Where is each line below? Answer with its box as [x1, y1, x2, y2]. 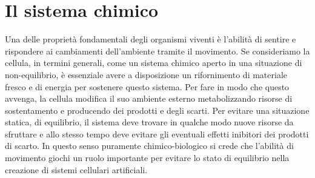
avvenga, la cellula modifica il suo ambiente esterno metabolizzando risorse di [5, 92, 293, 105]
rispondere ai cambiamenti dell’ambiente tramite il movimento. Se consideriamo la [5, 44, 310, 57]
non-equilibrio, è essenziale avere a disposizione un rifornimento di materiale [5, 68, 288, 81]
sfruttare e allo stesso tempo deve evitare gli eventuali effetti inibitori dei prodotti [5, 127, 309, 140]
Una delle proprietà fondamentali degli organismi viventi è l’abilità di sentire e [5, 33, 296, 45]
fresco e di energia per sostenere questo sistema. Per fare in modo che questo [5, 80, 290, 93]
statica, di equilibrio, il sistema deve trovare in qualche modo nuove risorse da [5, 116, 294, 128]
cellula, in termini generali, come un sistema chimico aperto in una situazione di [5, 56, 302, 69]
